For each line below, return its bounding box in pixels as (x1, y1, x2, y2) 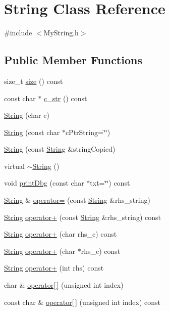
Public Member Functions (4, 52, 142, 68)
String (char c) (4, 110, 49, 120)
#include (4, 27, 32, 38)
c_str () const (44, 93, 87, 103)
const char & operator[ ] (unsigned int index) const (4, 296, 160, 307)
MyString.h (43, 27, 79, 38)
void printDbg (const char (4, 177, 84, 188)
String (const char (4, 126, 60, 137)
